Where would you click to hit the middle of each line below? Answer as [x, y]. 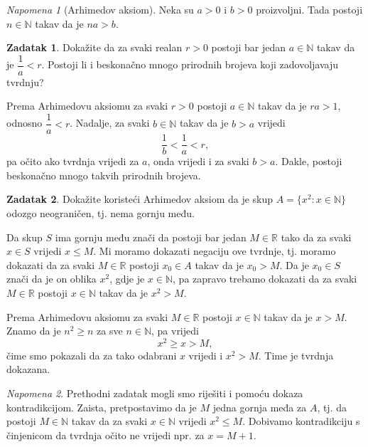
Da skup [25, 237]
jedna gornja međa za [260, 407]
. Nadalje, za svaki [110, 123]
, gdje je [127, 279]
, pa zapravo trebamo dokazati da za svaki [265, 279]
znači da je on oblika [52, 279]
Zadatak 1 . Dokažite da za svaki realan [94, 47]
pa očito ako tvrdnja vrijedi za [73, 161]
